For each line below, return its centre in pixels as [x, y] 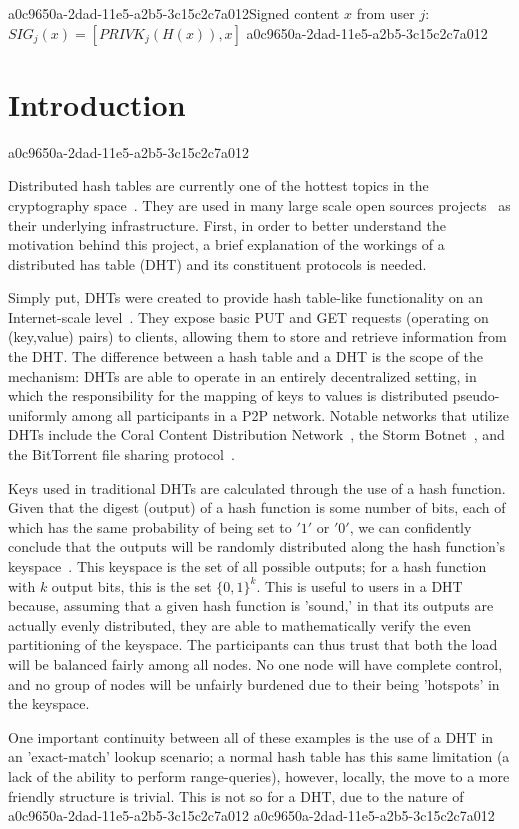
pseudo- [476, 395]
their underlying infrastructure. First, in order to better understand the [227, 224]
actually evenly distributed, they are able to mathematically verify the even [239, 624]
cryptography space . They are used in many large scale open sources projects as [259, 204]
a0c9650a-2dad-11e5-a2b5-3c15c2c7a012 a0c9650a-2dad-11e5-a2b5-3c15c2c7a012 [251, 815]
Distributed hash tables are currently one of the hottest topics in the [218, 185]
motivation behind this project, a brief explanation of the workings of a [226, 244]
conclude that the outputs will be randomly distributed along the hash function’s [257, 546]
